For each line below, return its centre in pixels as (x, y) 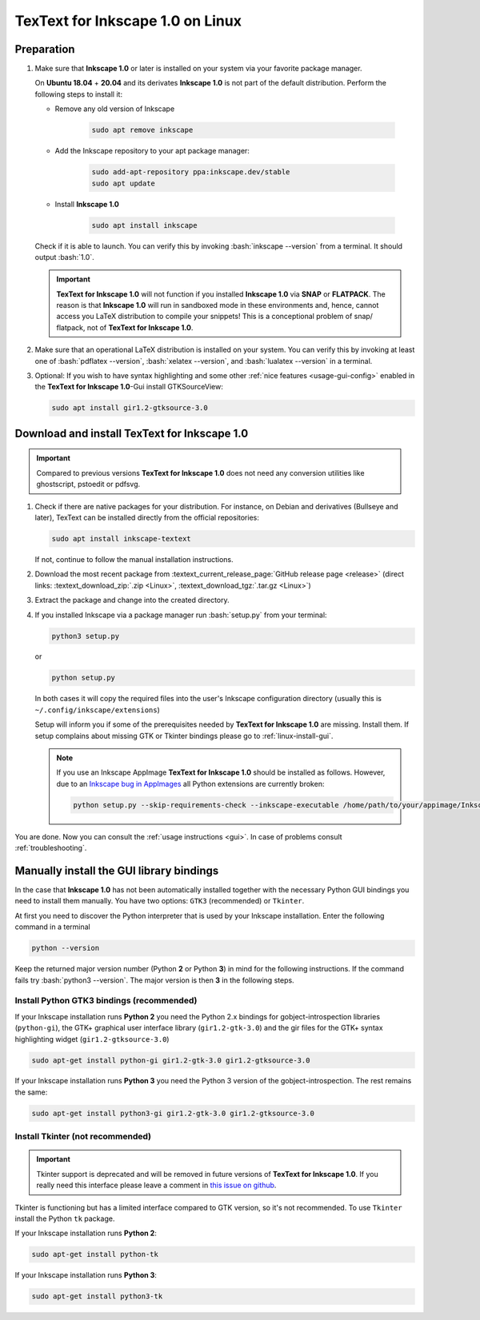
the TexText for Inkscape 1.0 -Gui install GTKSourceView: (129, 387)
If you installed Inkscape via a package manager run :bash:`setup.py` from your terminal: (181, 615)
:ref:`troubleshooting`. (51, 848)
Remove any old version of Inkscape (115, 109)
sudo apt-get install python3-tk (97, 1296)
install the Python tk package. (65, 1218)
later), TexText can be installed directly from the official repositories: (147, 517)
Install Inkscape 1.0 (87, 204)
